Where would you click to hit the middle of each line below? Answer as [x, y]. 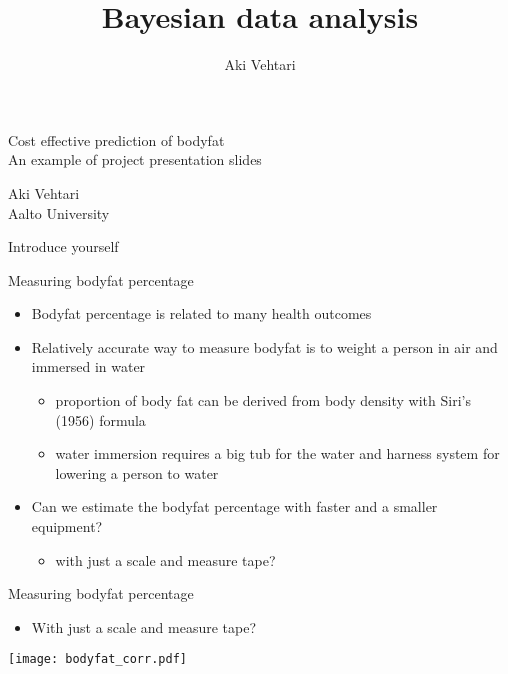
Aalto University [59, 212]
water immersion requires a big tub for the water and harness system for [277, 453]
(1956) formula [100, 419]
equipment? [67, 526]
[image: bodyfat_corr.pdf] [97, 659]
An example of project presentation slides [135, 159]
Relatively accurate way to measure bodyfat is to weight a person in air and [264, 346]
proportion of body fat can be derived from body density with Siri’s [263, 400]
